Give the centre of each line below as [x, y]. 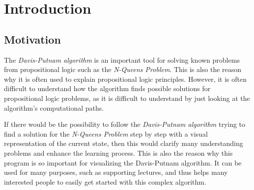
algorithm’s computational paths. [54, 107]
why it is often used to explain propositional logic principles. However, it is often [126, 79]
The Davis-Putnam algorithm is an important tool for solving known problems [122, 59]
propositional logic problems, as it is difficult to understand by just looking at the [127, 98]
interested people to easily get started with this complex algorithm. [105, 181]
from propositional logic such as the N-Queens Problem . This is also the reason [123, 69]
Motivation [32, 39]
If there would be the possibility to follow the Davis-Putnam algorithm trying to [125, 124]
